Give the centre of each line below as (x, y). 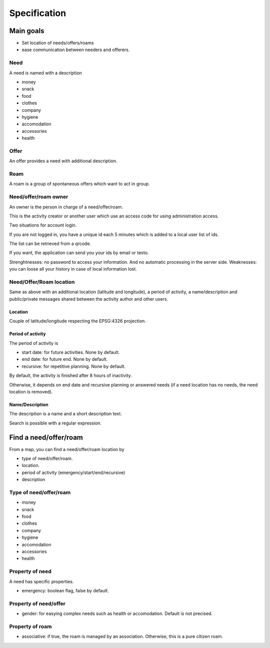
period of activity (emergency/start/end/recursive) (73, 472)
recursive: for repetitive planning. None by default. (74, 366)
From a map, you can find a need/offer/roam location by (67, 449)
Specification (38, 13)
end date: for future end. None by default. (65, 359)
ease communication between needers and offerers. (76, 50)
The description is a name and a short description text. (65, 414)
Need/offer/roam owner (39, 197)
